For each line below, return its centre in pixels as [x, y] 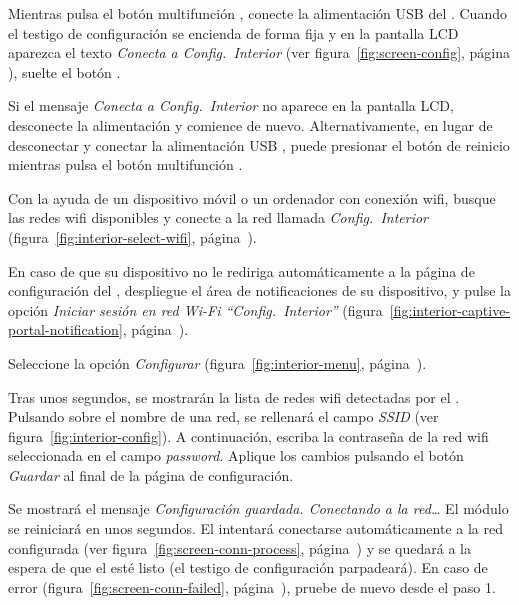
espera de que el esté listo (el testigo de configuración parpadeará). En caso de [248, 567]
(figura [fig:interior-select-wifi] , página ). [132, 236]
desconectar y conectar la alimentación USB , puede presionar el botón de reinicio [259, 144]
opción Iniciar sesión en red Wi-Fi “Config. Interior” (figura [195, 309]
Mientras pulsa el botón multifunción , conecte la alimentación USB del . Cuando [257, 13]
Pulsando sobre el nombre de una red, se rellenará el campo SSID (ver [223, 416]
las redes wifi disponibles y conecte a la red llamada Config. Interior [218, 217]
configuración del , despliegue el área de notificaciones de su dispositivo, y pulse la [259, 290]
